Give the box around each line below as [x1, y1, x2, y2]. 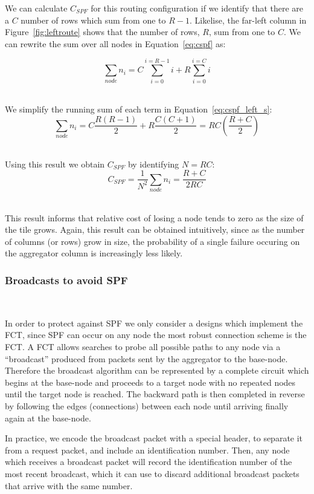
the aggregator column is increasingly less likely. [5, 247, 183, 259]
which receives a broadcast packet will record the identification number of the [5, 455, 292, 468]
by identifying [127, 157, 179, 170]
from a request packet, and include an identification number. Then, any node [5, 443, 290, 456]
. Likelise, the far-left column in [189, 13, 307, 26]
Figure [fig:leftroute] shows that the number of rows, [5, 25, 200, 38]
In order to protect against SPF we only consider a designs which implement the [5, 316, 303, 329]
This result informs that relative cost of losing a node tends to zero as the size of [5, 211, 304, 224]
